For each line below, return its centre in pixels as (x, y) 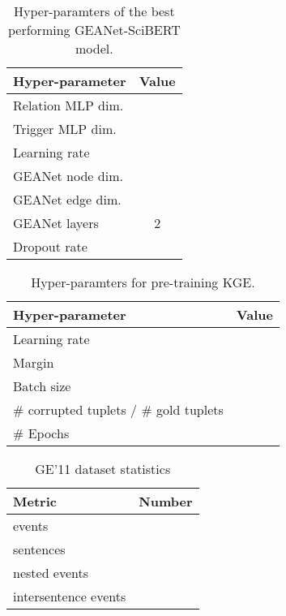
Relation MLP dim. (68, 105)
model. (94, 48)
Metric (35, 501)
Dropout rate (50, 246)
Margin (34, 362)
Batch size (42, 386)
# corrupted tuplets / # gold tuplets (118, 409)
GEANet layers (56, 223)
